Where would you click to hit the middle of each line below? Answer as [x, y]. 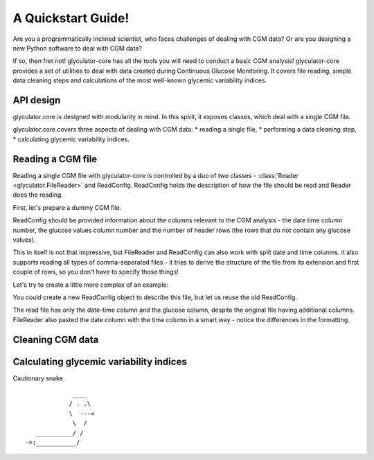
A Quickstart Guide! [71, 18]
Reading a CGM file [55, 159]
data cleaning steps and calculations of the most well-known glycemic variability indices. [140, 80]
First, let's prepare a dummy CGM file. [67, 207]
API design [37, 100]
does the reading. [38, 195]
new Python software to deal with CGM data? [77, 48]
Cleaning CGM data [56, 339]
